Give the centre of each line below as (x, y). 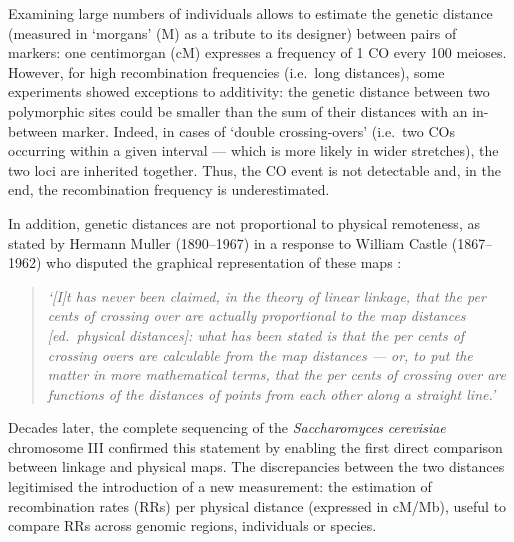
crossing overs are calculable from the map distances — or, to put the (260, 354)
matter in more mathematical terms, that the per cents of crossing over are (277, 374)
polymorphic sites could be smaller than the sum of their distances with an (238, 110)
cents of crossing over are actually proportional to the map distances (256, 315)
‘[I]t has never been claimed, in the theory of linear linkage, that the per (266, 295)
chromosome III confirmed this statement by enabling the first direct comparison (255, 446)
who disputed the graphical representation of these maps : (224, 262)
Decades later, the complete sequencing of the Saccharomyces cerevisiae (227, 427)
